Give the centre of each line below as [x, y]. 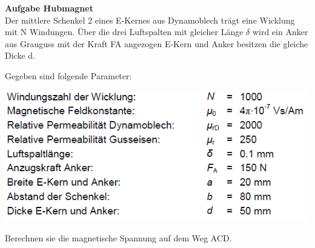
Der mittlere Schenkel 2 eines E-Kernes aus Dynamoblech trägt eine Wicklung [150, 20]
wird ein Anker [280, 32]
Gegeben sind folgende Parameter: [68, 75]
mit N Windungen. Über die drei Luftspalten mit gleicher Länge [124, 32]
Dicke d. [20, 55]
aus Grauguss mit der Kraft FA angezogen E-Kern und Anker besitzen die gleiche [157, 43]
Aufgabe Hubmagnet [49, 8]
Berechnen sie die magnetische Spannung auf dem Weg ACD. [118, 237]
